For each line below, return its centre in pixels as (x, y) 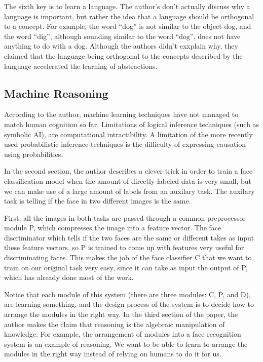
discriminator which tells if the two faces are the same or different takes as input (129, 237)
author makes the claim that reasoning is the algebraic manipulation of (115, 324)
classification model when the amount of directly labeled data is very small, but (128, 180)
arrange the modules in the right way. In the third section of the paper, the (121, 314)
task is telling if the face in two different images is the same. (98, 201)
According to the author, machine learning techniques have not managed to (121, 114)
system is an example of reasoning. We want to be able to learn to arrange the (126, 344)
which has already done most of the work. (69, 277)
